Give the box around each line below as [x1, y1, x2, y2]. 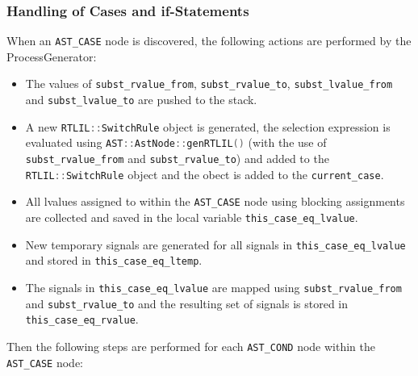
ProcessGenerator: [6, 48, 97, 65]
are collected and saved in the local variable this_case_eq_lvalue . [25, 209, 358, 226]
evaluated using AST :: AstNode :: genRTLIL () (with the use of [25, 134, 327, 151]
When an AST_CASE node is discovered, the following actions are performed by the [6, 32, 412, 49]
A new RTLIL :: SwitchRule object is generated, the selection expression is [25, 118, 391, 135]
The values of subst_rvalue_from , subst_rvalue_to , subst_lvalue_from [25, 75, 393, 92]
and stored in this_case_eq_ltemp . [25, 252, 203, 269]
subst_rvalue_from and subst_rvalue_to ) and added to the [25, 150, 329, 167]
